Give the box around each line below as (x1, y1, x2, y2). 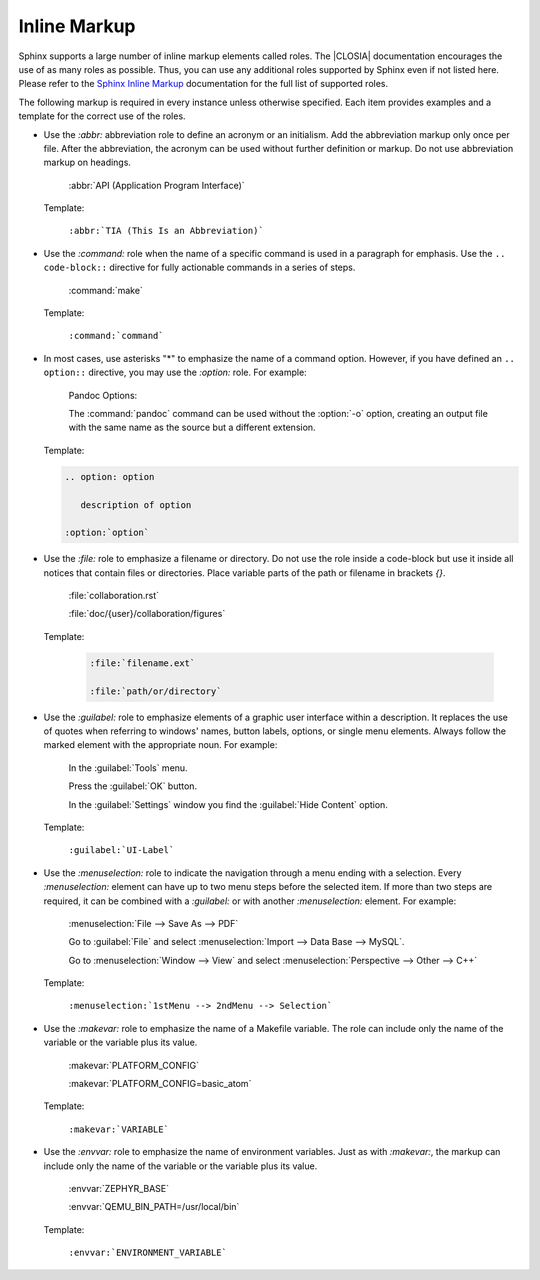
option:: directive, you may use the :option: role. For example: (43, 366, 307, 379)
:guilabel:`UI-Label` (68, 845, 175, 856)
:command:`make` (68, 284, 144, 296)
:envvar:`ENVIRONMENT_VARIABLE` (68, 1247, 227, 1259)
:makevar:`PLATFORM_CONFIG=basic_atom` (68, 1078, 252, 1090)
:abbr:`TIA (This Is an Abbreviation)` (68, 225, 264, 237)
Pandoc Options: (68, 389, 138, 401)
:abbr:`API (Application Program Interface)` (68, 179, 245, 191)
